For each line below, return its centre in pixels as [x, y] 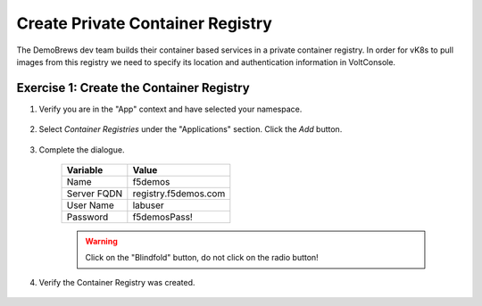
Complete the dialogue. [82, 149]
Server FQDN [95, 194]
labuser [148, 205]
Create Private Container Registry [144, 23]
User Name [91, 205]
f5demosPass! [163, 217]
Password [87, 217]
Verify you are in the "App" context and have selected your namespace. [170, 109]
